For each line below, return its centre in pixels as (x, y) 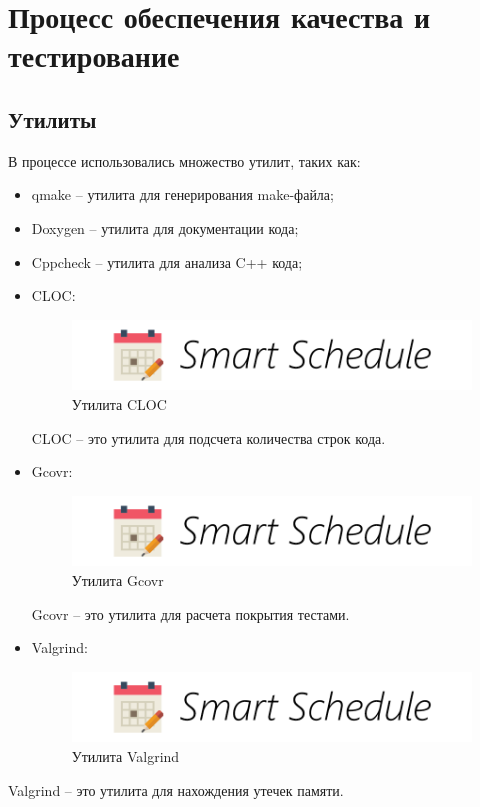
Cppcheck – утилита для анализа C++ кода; (167, 261)
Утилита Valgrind (125, 755)
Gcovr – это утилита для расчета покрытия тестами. (190, 613)
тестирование (94, 55)
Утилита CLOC (119, 403)
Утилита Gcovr (117, 579)
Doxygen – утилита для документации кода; (165, 227)
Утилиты (52, 118)
